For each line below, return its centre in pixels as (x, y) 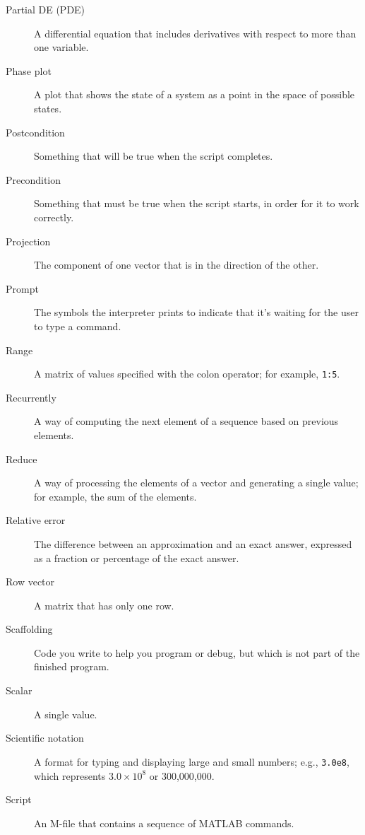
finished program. (72, 666)
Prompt (22, 288)
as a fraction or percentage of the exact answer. (137, 557)
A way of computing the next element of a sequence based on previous (186, 421)
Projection (28, 241)
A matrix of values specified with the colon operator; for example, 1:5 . (187, 374)
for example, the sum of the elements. (115, 496)
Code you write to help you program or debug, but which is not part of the (197, 652)
